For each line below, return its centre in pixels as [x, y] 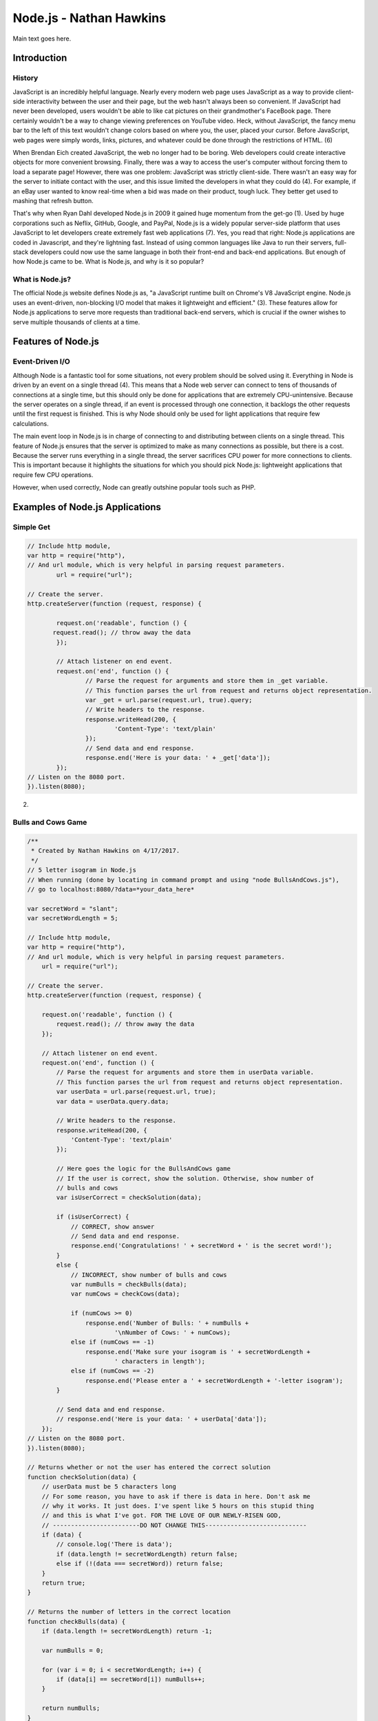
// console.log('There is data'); [114, 1544]
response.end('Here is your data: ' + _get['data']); [178, 758]
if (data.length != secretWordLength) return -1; [127, 1631]
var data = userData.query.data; [113, 1101]
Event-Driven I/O [41, 361]
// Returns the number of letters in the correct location [129, 1612]
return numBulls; [71, 1708]
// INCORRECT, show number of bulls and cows [149, 1275]
